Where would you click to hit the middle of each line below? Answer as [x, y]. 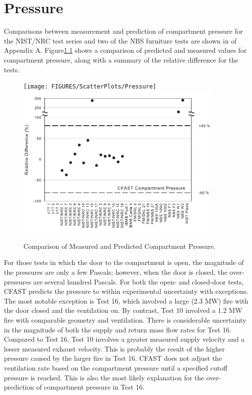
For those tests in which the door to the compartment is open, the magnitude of [124, 262]
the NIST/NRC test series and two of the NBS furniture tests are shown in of [120, 40]
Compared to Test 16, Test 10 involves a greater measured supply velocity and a [124, 339]
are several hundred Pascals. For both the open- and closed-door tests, [138, 281]
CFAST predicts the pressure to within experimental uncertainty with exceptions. [126, 291]
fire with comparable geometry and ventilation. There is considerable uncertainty [125, 320]
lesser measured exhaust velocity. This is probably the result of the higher [115, 348]
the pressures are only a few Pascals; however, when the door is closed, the [116, 272]
